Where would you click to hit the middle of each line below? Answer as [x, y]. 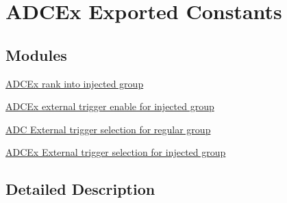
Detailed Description [80, 189]
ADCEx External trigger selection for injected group [116, 152]
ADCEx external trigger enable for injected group [110, 106]
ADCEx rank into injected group [75, 83]
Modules [36, 54]
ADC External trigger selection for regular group [108, 129]
